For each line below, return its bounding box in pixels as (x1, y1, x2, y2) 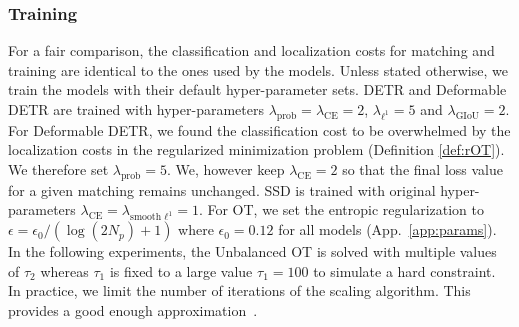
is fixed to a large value (109, 260, 253, 281)
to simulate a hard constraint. (313, 260, 496, 281)
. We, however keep (167, 158, 285, 179)
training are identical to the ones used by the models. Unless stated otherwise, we (8, 59, 508, 80)
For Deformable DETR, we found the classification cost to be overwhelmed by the (8, 119, 511, 140)
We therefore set (8, 158, 109, 179)
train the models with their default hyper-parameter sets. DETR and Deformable (8, 79, 507, 100)
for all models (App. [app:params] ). (278, 219, 497, 240)
